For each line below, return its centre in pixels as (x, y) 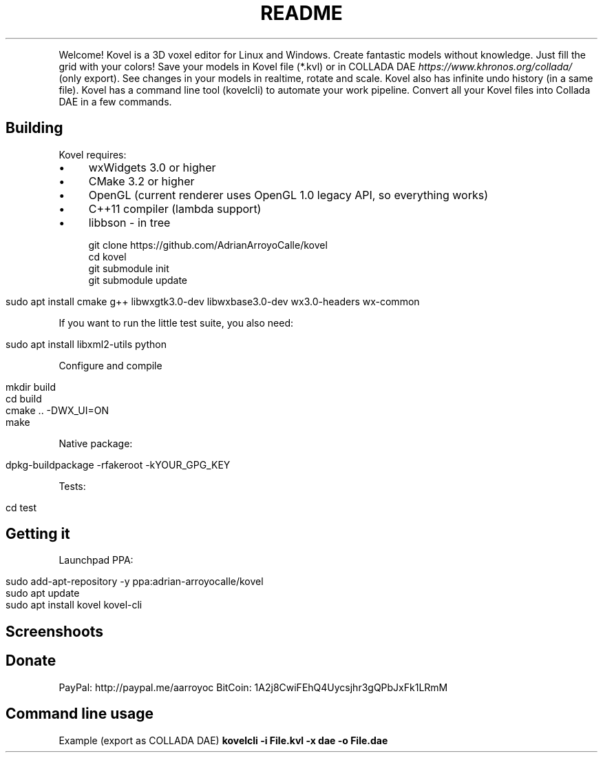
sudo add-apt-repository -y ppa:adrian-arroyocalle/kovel (135, 582)
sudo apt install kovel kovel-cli (74, 605)
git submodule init (129, 268)
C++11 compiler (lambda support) (175, 208)
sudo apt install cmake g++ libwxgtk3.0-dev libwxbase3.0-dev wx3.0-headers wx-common (213, 301)
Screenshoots (55, 631)
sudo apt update (43, 593)
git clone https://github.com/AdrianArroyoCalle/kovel (208, 245)
